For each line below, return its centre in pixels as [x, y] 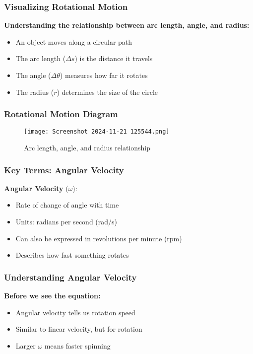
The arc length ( [41, 58]
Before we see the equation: [52, 296]
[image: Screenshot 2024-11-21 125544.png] [97, 132]
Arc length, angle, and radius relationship [87, 148]
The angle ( [33, 75]
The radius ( [35, 92]
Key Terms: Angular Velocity [64, 170]
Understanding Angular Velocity [70, 277]
